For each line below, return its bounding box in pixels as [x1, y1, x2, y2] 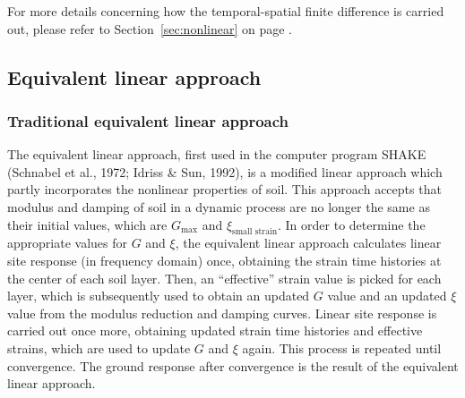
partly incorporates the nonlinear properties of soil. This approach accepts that [7, 180, 442, 199]
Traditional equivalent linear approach [7, 109, 289, 131]
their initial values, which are [7, 215, 168, 233]
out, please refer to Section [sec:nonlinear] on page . [7, 19, 293, 38]
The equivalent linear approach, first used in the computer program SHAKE [7, 145, 426, 164]
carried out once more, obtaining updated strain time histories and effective [7, 321, 423, 340]
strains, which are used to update [7, 338, 191, 357]
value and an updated [327, 286, 447, 305]
